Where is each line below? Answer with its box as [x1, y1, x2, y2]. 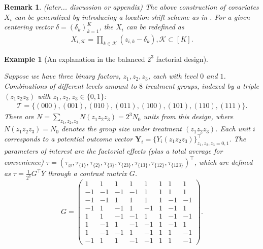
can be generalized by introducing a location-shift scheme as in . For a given [14, 11, 250, 22]
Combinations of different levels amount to [4, 81, 137, 91]
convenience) [4, 157, 44, 167]
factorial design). [156, 53, 208, 64]
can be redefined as [126, 21, 184, 32]
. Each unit [215, 123, 250, 134]
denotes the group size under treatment [61, 123, 182, 134]
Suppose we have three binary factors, [4, 70, 121, 81]
